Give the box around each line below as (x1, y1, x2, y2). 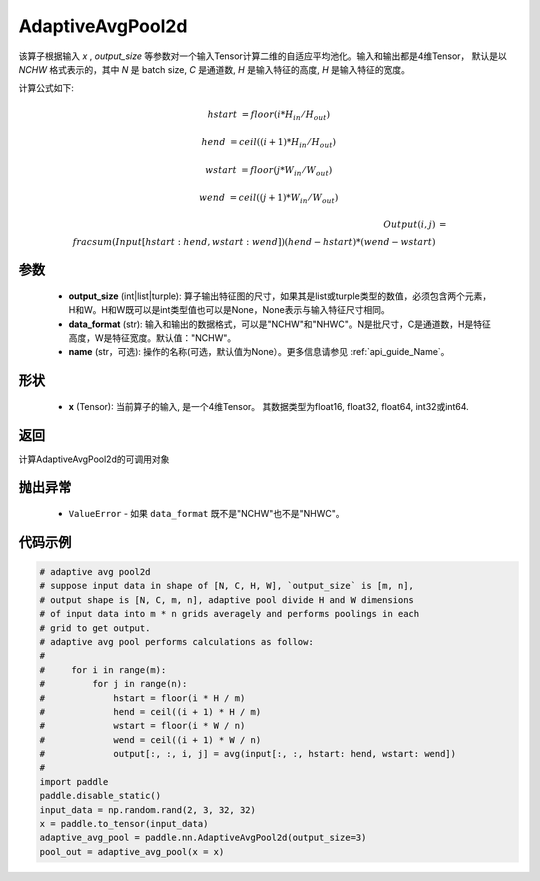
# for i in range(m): (39, 664, 167, 675)
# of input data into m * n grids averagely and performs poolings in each (39, 608, 420, 620)
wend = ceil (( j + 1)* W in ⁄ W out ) (198, 192, 339, 205)
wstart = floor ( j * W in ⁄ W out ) (205, 164, 333, 178)
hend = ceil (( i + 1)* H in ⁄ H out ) (201, 136, 337, 150)
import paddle (39, 776, 109, 787)
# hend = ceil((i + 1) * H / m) (39, 706, 262, 717)
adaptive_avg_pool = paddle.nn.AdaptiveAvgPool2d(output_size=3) (39, 832, 367, 844)
